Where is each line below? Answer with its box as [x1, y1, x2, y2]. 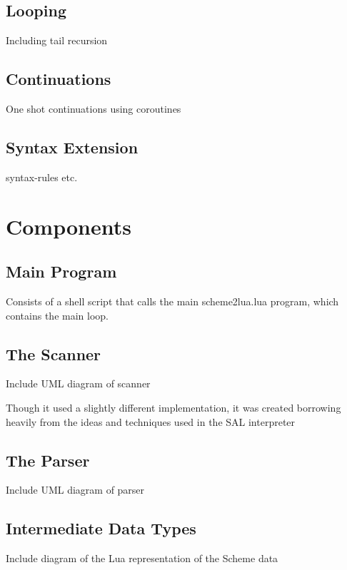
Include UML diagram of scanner [6, 376, 151, 391]
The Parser [6, 449, 90, 471]
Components [6, 211, 131, 240]
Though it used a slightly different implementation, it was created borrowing [6, 399, 341, 414]
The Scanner [6, 342, 101, 365]
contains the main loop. [6, 307, 109, 322]
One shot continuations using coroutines [6, 101, 181, 116]
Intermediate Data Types [6, 517, 196, 539]
